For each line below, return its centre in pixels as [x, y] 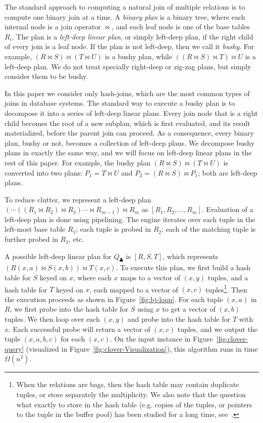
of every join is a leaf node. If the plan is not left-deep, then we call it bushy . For [129, 46]
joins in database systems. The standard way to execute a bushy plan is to [120, 103]
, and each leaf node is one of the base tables [180, 27]
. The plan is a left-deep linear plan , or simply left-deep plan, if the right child [133, 36]
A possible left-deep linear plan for [58, 256]
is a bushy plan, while [138, 56]
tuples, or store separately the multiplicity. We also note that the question [131, 394]
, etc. [76, 239]
